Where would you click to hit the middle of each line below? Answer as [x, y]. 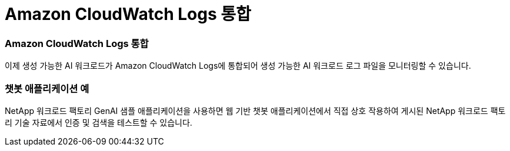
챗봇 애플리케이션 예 [47, 88]
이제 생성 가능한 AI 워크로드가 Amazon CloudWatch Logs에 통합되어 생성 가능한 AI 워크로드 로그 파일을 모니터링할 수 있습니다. [238, 66]
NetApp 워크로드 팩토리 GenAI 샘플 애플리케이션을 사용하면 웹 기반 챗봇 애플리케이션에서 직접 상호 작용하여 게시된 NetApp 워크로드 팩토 [255, 110]
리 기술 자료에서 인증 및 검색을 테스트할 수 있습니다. [99, 122]
